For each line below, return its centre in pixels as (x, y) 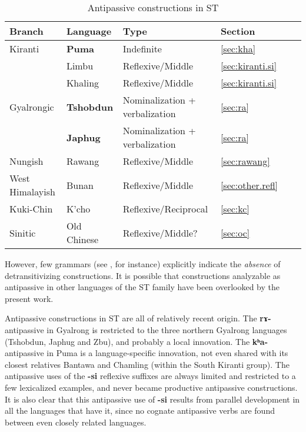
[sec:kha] (238, 49)
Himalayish (32, 192)
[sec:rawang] (245, 161)
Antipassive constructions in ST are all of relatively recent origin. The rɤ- (138, 318)
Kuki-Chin (31, 209)
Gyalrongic (32, 107)
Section (238, 31)
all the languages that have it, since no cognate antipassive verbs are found (140, 411)
